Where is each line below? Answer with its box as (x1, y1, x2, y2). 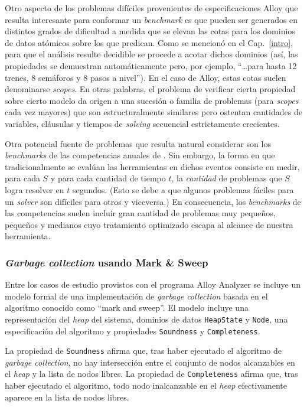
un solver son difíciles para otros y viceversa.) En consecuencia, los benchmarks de (5, 195, 301, 207)
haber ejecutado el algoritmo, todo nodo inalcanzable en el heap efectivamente (5, 379, 287, 392)
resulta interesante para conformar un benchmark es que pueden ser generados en (5, 13, 298, 25)
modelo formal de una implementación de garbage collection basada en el (5, 289, 268, 302)
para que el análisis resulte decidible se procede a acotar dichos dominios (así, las (5, 48, 298, 60)
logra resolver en (5, 183, 64, 196)
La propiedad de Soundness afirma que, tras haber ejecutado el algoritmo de (5, 344, 282, 357)
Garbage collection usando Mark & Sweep (5, 255, 208, 269)
